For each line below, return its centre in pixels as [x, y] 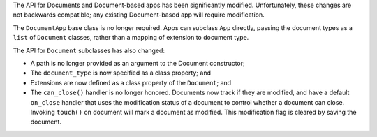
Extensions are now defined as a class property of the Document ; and [131, 82]
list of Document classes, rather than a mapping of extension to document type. [131, 38]
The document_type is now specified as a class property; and [120, 73]
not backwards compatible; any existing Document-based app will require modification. [139, 15]
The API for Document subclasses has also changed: [89, 50]
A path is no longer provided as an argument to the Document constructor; [138, 63]
